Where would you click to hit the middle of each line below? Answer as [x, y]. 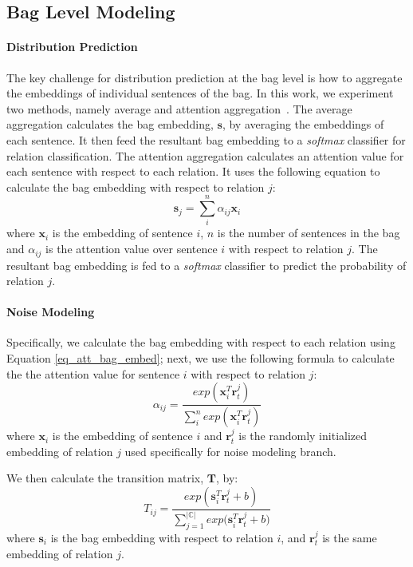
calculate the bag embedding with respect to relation [136, 186]
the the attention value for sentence [93, 373]
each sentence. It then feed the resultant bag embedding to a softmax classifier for [206, 139]
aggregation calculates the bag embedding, [110, 124]
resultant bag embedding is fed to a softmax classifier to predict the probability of [206, 265]
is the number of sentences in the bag [309, 233]
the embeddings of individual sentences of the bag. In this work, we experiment [200, 93]
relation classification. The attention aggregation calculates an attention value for [205, 155]
